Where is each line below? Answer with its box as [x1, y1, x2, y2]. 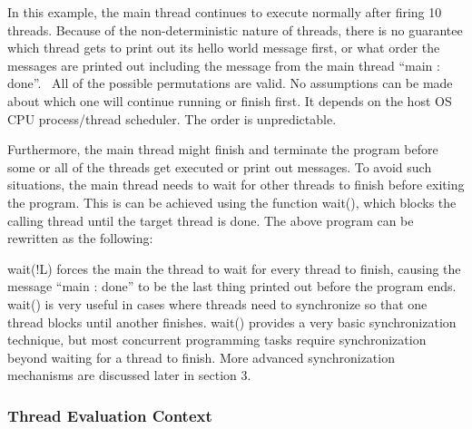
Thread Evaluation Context [7, 404, 212, 426]
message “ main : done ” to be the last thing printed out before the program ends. [7, 277, 457, 296]
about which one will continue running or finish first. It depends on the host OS [7, 91, 452, 110]
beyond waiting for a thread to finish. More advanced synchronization [7, 347, 395, 366]
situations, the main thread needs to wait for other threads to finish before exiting [7, 175, 465, 194]
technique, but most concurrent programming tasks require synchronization [7, 330, 427, 349]
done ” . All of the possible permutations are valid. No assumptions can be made [7, 73, 453, 93]
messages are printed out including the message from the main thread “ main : [7, 55, 440, 74]
